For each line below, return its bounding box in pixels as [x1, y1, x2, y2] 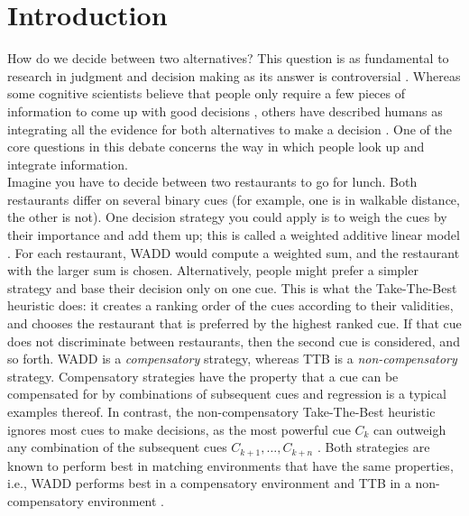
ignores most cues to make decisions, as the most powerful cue [7, 419, 351, 438]
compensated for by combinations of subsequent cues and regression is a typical [7, 384, 446, 403]
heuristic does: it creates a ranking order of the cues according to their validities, [7, 296, 454, 315]
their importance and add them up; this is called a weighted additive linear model [7, 226, 460, 244]
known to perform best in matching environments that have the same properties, [7, 456, 454, 475]
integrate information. [7, 154, 128, 173]
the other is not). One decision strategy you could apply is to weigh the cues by [7, 207, 447, 226]
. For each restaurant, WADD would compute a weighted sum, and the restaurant [7, 243, 460, 262]
